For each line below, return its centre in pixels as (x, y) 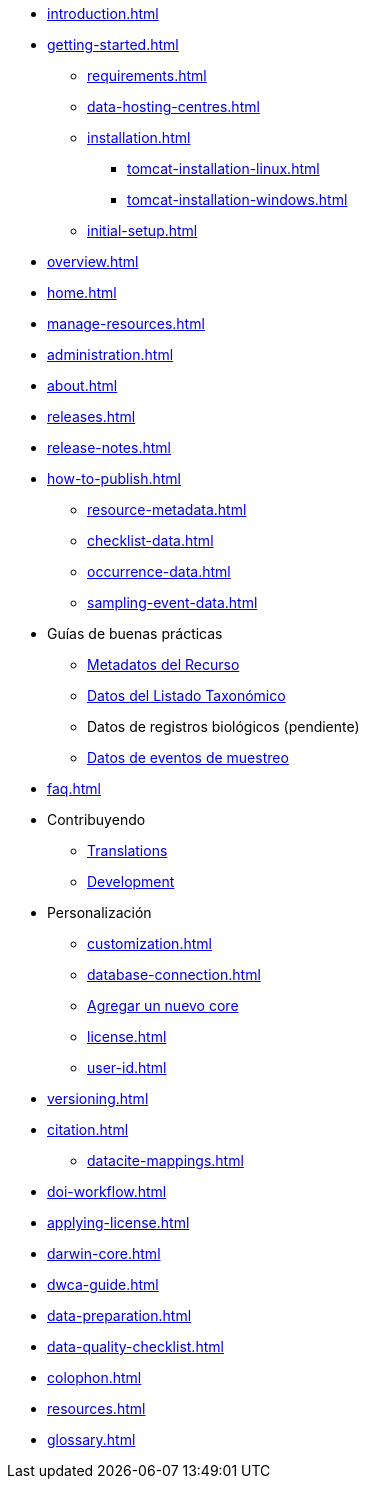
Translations (127, 850)
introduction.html (103, 13)
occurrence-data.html (159, 571)
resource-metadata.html (167, 509)
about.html (82, 385)
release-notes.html (109, 447)
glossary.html (91, 1439)
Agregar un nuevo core (163, 1005)
